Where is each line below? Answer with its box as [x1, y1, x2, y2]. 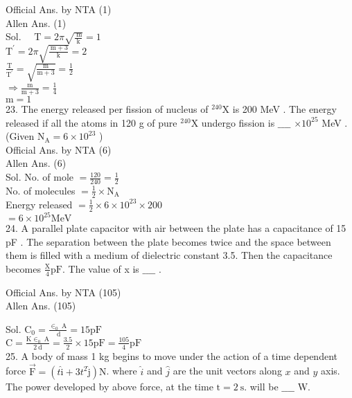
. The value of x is [62, 261, 139, 275]
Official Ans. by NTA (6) [6, 142, 112, 156]
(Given [6, 129, 35, 143]
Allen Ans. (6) [6, 156, 67, 170]
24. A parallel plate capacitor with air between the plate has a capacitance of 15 [6, 221, 346, 235]
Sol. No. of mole [6, 170, 73, 184]
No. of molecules [6, 183, 76, 197]
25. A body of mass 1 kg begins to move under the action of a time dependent [6, 348, 337, 363]
